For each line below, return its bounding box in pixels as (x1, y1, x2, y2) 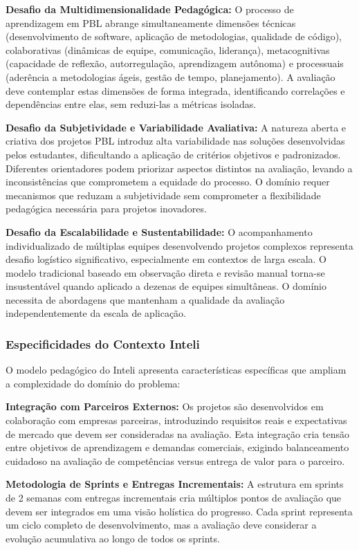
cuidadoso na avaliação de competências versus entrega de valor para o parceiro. (6, 453, 345, 468)
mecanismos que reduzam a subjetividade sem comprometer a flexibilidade (6, 187, 321, 202)
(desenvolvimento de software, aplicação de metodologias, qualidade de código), (6, 29, 342, 44)
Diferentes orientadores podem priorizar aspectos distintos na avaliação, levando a (6, 161, 353, 175)
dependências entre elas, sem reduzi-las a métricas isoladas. (6, 97, 257, 111)
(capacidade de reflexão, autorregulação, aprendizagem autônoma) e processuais (6, 56, 344, 71)
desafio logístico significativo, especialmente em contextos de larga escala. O (6, 252, 326, 266)
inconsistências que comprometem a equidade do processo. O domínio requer (6, 174, 330, 189)
